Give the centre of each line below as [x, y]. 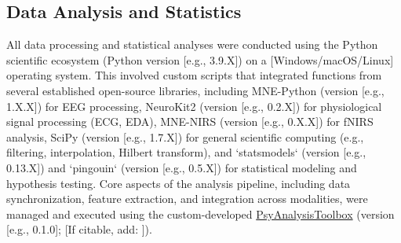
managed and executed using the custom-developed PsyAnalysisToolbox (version [200, 214]
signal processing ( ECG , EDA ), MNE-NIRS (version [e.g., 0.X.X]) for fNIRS [190, 121]
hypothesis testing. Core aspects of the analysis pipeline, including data [179, 183]
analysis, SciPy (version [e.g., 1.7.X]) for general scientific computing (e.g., [185, 136]
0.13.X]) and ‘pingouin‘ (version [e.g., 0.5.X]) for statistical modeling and [182, 167]
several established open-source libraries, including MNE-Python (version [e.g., [195, 90]
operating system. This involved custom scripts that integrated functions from [194, 75]
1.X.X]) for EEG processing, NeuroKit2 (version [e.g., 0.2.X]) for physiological [194, 106]
